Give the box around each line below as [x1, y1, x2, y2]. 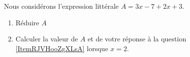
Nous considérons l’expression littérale [4, 1, 119, 11]
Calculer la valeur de [15, 34, 78, 44]
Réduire [15, 17, 39, 27]
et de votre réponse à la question [88, 34, 187, 44]
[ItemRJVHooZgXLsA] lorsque [15, 43, 108, 53]
